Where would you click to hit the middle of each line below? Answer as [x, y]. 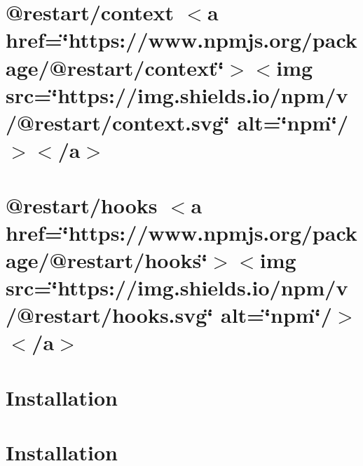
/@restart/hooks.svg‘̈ [110, 315]
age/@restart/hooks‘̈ [107, 259]
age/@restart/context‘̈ [115, 67]
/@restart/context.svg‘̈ [118, 122]
